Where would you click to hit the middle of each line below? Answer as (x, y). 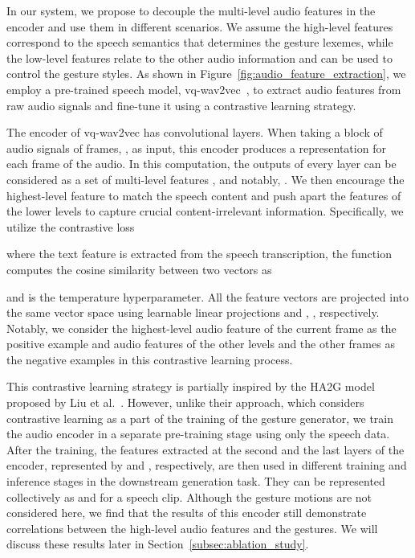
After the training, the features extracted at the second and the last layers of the (205, 449)
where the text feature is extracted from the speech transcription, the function (199, 254)
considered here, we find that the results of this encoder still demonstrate (187, 513)
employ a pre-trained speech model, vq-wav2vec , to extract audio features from (204, 89)
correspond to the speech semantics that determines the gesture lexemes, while (200, 42)
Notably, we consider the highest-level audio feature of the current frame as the (201, 328)
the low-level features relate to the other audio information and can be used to (199, 57)
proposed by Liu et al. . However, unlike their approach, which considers (185, 402)
